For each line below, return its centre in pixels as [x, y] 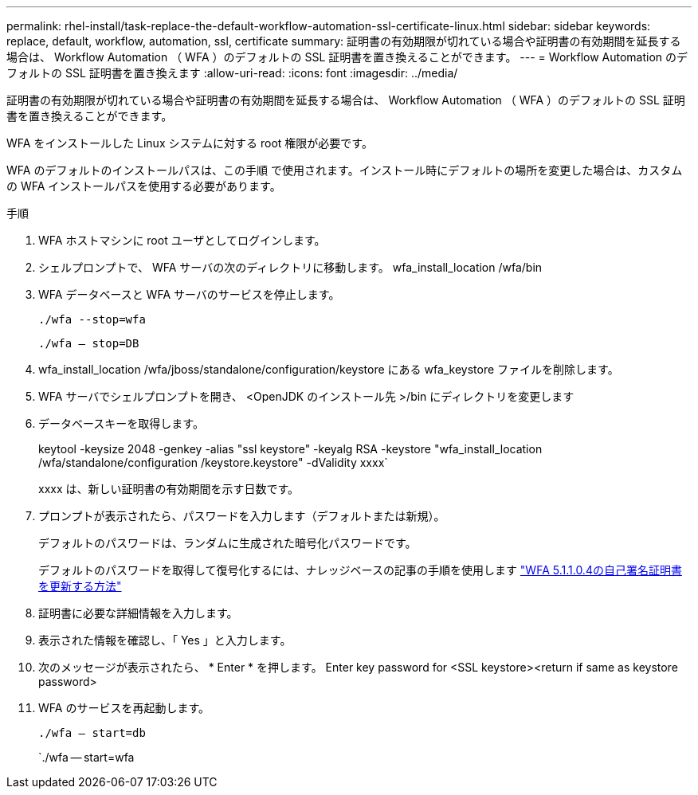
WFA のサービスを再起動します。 [124, 708]
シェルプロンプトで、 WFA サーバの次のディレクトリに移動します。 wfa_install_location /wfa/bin [290, 267]
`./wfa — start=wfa [86, 757]
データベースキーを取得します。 [121, 423]
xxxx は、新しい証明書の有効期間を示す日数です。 [169, 489]
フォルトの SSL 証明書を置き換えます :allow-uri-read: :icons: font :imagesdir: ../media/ [232, 73]
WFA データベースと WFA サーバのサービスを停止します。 [189, 294]
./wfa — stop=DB [89, 343]
